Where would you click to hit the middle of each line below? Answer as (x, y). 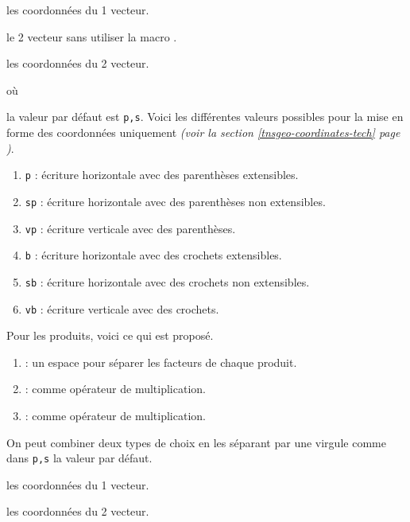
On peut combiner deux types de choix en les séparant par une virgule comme (196, 442)
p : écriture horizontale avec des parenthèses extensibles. (162, 175)
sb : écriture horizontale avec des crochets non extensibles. (167, 281)
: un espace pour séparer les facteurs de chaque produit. (161, 362)
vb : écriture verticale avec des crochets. (122, 308)
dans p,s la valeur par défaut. (79, 458)
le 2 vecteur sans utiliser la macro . (92, 36)
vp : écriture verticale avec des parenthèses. (130, 228)
